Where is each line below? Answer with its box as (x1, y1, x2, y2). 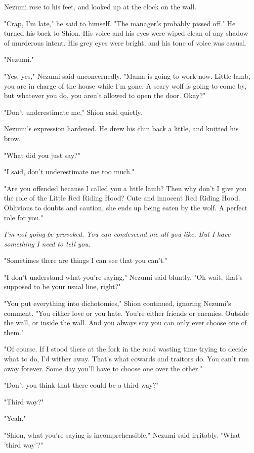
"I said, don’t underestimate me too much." (4, 166, 135, 177)
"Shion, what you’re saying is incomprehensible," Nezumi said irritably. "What (4, 430, 241, 440)
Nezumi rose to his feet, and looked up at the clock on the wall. (4, 1, 197, 11)
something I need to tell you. (4, 238, 91, 249)
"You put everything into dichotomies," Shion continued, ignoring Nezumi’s (4, 298, 231, 308)
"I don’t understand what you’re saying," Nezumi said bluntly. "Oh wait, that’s (4, 271, 243, 282)
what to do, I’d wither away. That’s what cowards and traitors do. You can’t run (4, 353, 249, 364)
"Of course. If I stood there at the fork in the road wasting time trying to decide (4, 344, 247, 354)
